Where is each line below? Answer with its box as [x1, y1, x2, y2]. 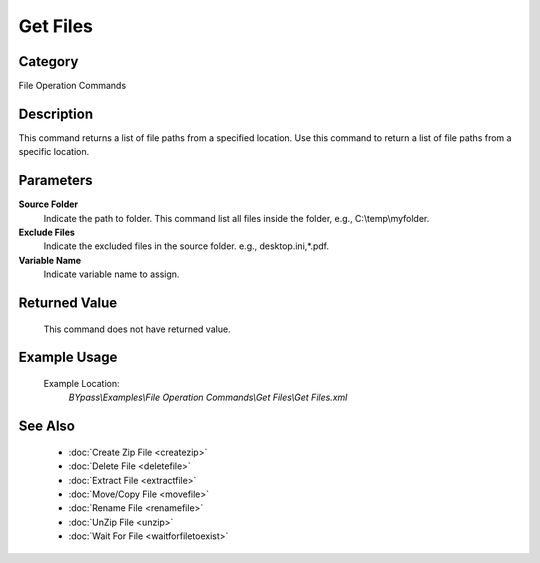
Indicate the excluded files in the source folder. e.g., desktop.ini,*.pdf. [43, 240, 330, 252]
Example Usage [18, 349, 118, 366]
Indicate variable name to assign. [43, 268, 180, 280]
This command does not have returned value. [43, 323, 231, 335]
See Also [18, 418, 75, 435]
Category [18, 53, 79, 70]
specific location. [18, 146, 90, 158]
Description [18, 105, 94, 122]
